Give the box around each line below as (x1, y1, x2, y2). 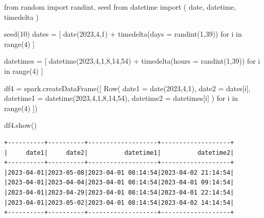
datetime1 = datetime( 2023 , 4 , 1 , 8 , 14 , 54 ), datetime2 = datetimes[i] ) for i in (4, 93, 238, 103)
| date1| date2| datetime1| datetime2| (4, 149, 234, 156)
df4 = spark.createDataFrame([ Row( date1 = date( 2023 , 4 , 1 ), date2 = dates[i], (4, 83, 251, 93)
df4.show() (4, 120, 37, 130)
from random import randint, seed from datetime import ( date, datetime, (4, 2, 236, 12)
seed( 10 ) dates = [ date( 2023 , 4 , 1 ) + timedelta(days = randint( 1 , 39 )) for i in (4, 29, 242, 39)
